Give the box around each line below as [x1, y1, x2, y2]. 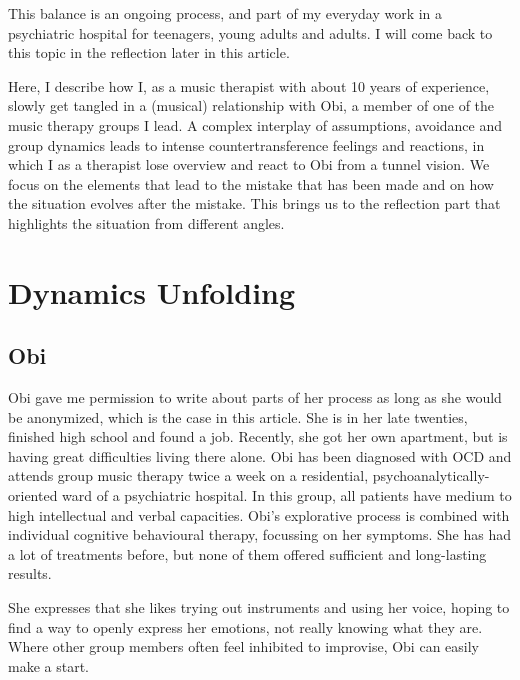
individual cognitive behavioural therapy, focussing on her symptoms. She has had [8, 524, 512, 545]
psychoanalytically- [372, 465, 490, 486]
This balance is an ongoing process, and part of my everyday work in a [8, 3, 443, 23]
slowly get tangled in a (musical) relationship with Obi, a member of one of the [8, 95, 495, 116]
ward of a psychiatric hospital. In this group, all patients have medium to [62, 485, 512, 506]
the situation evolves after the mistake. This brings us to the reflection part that [8, 193, 501, 214]
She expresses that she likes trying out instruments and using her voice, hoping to [8, 597, 510, 618]
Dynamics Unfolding [8, 271, 296, 312]
